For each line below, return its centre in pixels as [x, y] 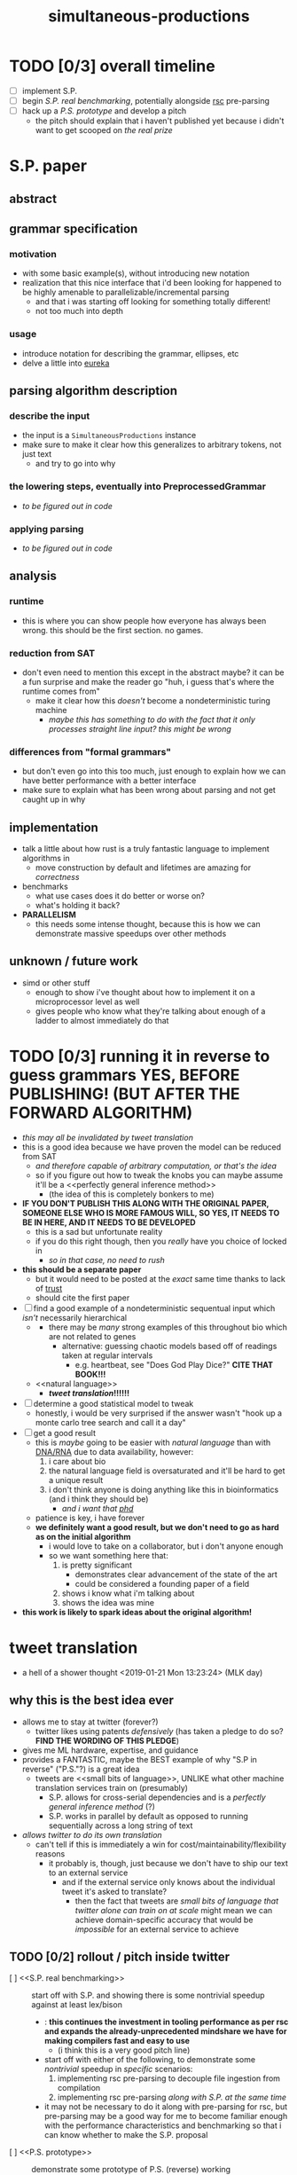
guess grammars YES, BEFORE [125, 1076]
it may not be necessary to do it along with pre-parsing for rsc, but [166, 2107]
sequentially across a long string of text [121, 1826]
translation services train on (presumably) [112, 1787]
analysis [33, 576]
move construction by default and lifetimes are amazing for [143, 868]
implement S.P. [50, 90]
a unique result [76, 1480]
